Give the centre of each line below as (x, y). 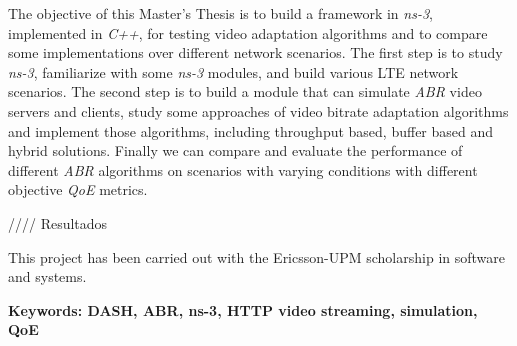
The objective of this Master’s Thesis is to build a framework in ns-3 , (220, 13)
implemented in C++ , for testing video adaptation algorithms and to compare (248, 32)
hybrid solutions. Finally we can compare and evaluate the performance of (235, 150)
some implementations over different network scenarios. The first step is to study (255, 52)
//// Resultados (58, 222)
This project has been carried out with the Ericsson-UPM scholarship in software (256, 256)
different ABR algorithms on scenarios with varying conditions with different (243, 169)
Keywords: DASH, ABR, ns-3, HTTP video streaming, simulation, (243, 309)
